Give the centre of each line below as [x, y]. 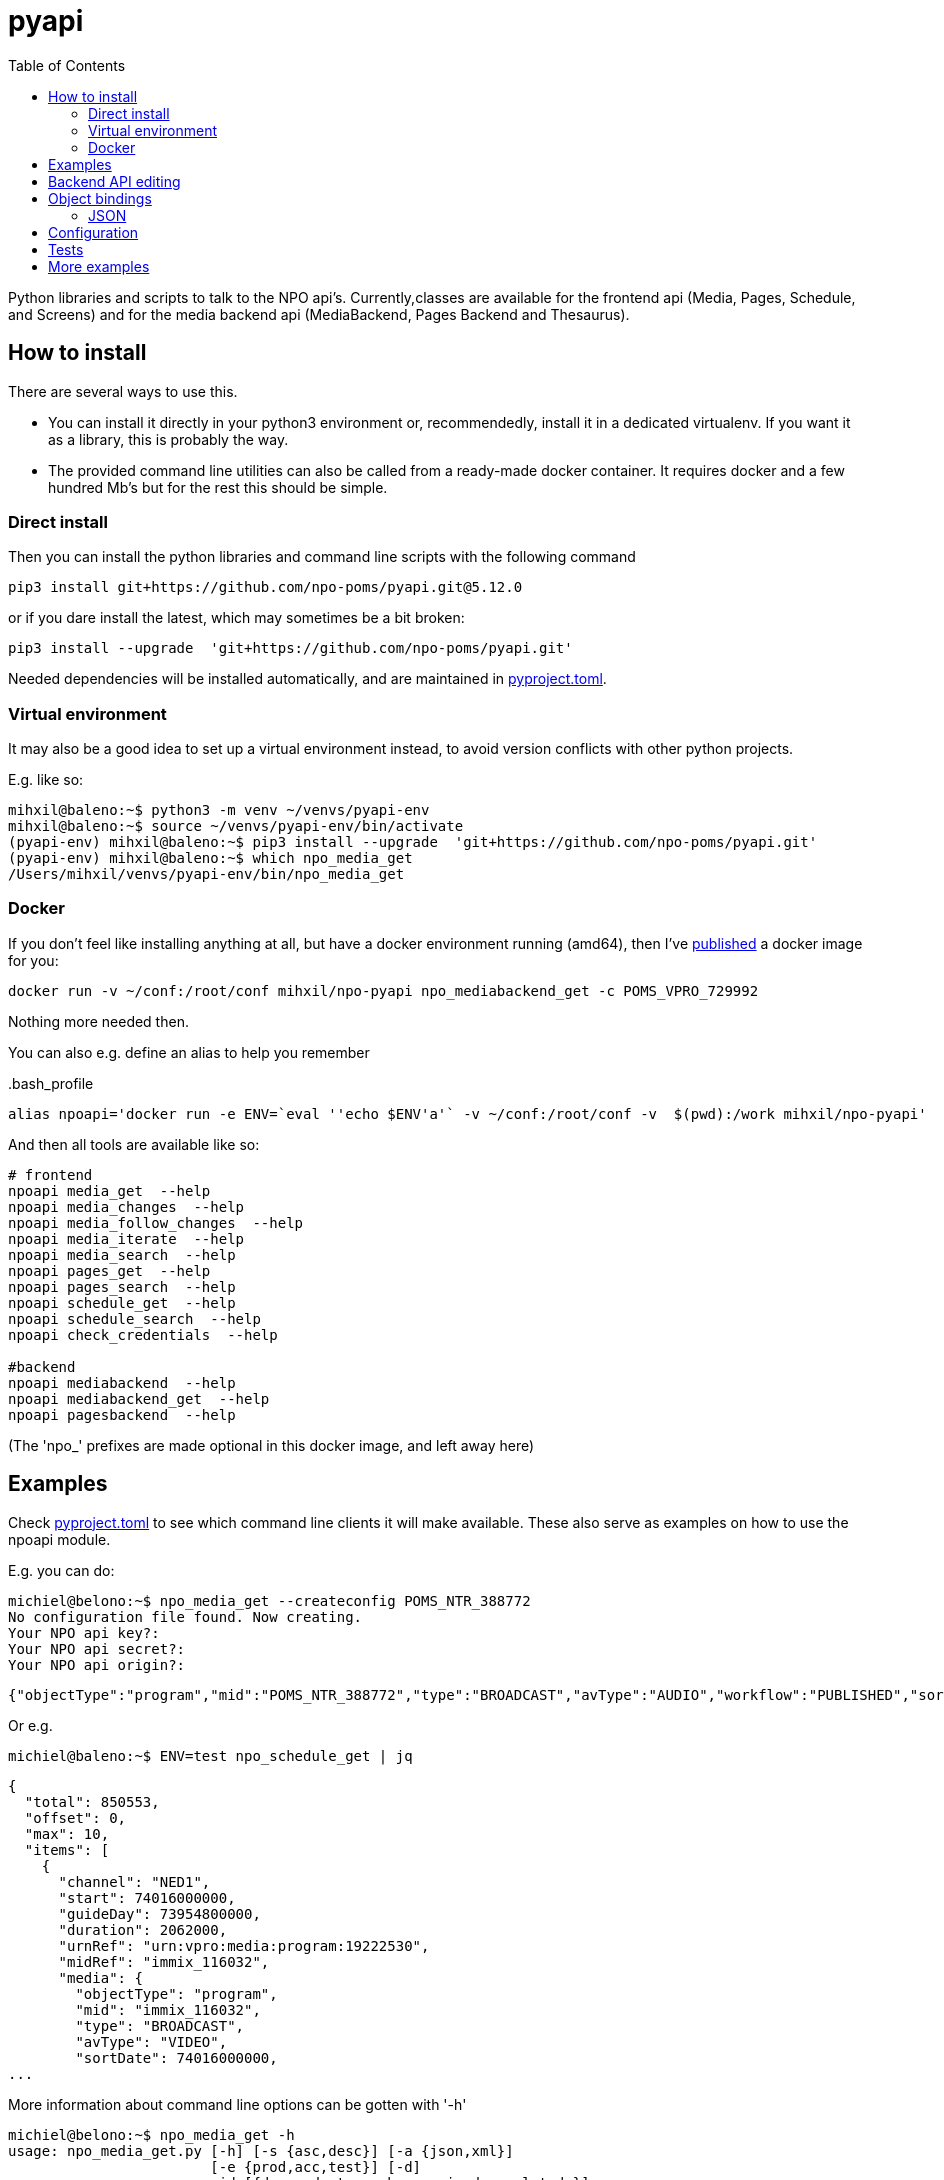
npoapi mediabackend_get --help [139, 1398]
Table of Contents [67, 65]
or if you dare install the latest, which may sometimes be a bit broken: [236, 618]
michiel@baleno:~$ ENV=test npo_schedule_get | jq [210, 1755]
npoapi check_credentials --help [143, 1334]
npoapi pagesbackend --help [122, 1414]
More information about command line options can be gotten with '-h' [237, 2104]
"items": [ [67, 1849]
